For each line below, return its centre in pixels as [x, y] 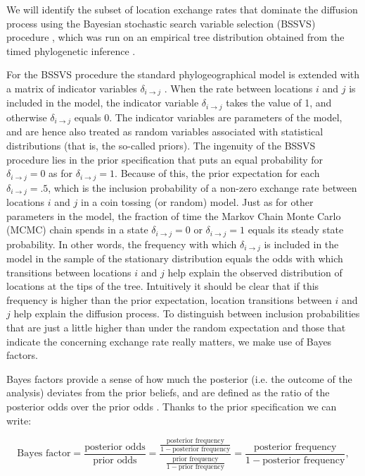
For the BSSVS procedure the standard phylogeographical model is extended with [183, 74]
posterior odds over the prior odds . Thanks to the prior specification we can [172, 407]
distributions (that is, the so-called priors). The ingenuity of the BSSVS [161, 145]
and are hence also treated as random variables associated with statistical [165, 132]
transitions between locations [69, 272]
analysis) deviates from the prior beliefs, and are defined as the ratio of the [168, 392]
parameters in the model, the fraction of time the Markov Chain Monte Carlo [174, 215]
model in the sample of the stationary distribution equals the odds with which [175, 258]
